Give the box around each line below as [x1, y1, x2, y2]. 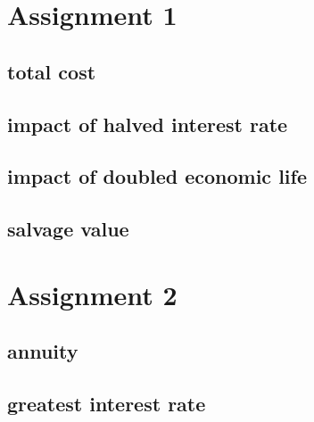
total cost [7, 57, 96, 85]
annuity [7, 337, 78, 365]
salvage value [7, 215, 129, 243]
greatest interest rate [7, 390, 206, 418]
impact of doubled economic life [7, 162, 307, 190]
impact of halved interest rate [7, 110, 288, 137]
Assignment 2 [7, 276, 178, 312]
